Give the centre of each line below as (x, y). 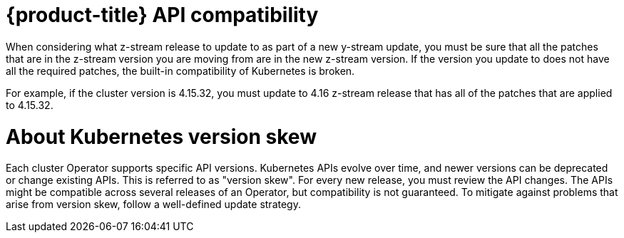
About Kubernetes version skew (161, 136)
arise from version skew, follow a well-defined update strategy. (153, 205)
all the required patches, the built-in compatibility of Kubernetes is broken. (180, 71)
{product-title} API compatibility (162, 15)
